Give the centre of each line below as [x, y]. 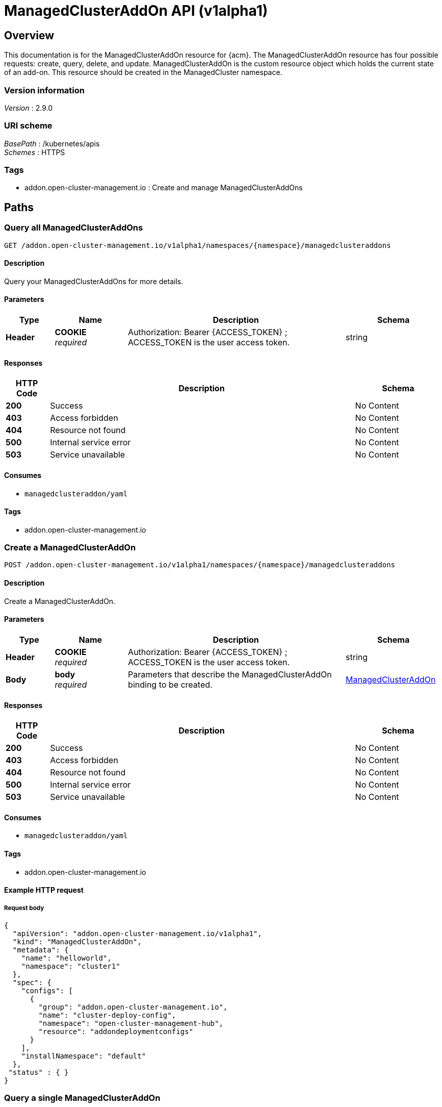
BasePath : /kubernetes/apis [52, 143]
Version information [44, 90]
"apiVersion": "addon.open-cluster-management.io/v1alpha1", [137, 933]
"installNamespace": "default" [84, 1056]
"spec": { [32, 982]
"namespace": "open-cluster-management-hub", [131, 1023]
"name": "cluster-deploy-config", [107, 1015]
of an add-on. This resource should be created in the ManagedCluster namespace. [143, 72]
